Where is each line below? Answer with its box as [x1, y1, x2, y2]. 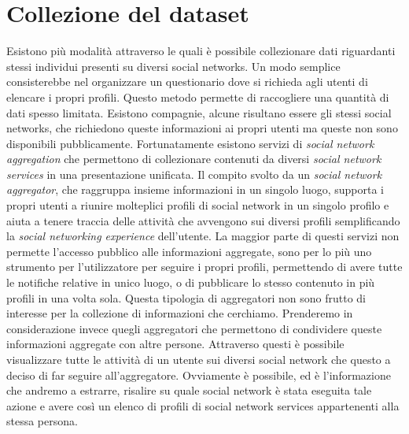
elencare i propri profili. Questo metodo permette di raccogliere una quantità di [6, 88, 389, 105]
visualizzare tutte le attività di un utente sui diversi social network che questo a [6, 351, 391, 367]
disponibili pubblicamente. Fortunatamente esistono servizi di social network [6, 135, 374, 151]
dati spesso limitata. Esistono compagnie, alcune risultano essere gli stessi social [6, 104, 392, 121]
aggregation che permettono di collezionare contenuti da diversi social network [6, 150, 381, 167]
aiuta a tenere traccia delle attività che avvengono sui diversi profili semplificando [6, 212, 400, 228]
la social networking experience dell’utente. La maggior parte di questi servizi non [6, 228, 400, 244]
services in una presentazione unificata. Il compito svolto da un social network [6, 165, 382, 182]
